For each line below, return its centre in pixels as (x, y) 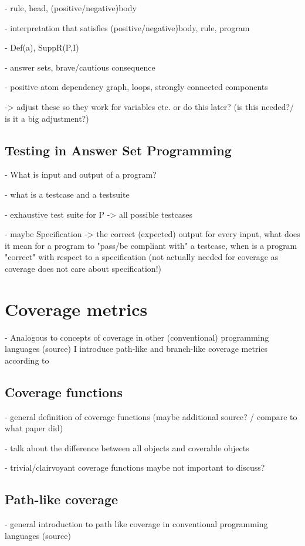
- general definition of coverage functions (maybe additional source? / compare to (151, 416)
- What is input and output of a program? (81, 174)
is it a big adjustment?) (47, 118)
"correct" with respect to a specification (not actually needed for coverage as (142, 257)
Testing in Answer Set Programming (118, 150)
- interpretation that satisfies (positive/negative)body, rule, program (127, 27)
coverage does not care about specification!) (83, 268)
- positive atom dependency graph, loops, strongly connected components (136, 87)
